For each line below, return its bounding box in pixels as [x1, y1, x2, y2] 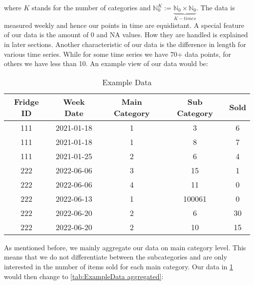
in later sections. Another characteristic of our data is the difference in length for [4, 39, 246, 49]
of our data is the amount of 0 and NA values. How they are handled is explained [4, 29, 248, 40]
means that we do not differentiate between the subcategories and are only [4, 252, 227, 262]
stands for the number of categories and [32, 2, 151, 12]
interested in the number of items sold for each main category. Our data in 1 [4, 261, 233, 272]
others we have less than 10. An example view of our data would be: [4, 58, 208, 69]
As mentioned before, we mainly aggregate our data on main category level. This [4, 242, 246, 252]
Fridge [14, 95, 39, 107]
